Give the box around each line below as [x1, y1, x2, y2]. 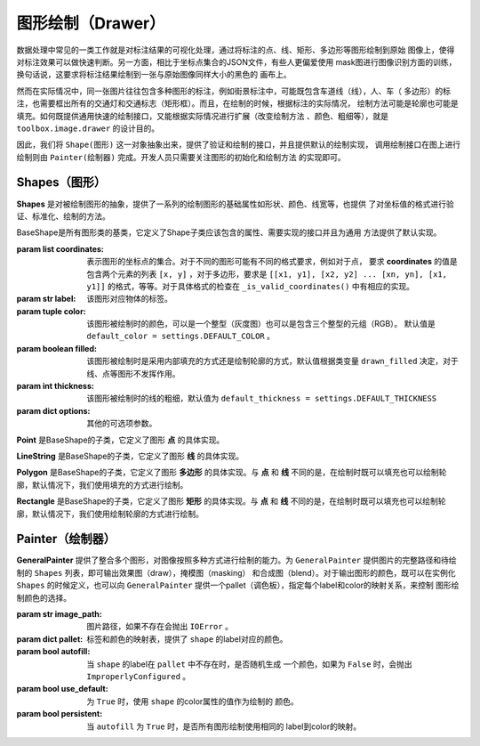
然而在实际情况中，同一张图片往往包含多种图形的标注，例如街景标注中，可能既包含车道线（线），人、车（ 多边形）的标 [16, 85, 451, 96]
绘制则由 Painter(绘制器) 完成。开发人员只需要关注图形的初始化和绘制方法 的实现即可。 [16, 151, 346, 162]
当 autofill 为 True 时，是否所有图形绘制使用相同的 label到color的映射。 [86, 721, 362, 732]
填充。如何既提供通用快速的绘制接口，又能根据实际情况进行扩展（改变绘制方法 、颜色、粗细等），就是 [16, 110, 388, 121]
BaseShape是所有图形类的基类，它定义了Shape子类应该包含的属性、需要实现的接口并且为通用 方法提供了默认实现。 [16, 227, 442, 238]
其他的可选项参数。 [86, 418, 157, 429]
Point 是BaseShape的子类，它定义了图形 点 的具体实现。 [16, 434, 225, 445]
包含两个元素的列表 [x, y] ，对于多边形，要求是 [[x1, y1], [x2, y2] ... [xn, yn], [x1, [86, 268, 448, 280]
